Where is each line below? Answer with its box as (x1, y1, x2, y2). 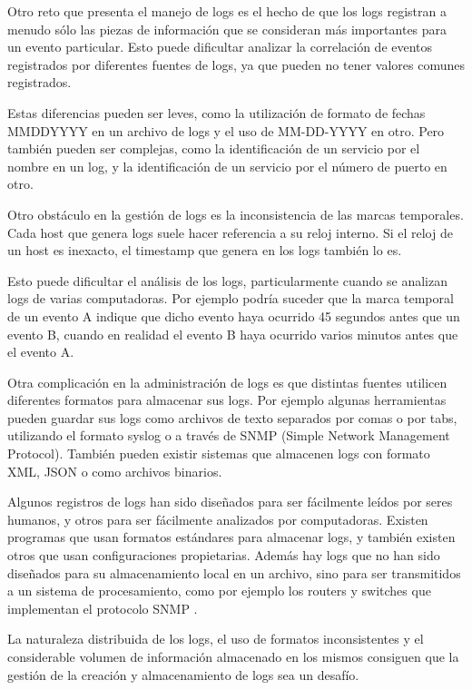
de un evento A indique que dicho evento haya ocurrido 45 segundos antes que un (7, 306, 460, 325)
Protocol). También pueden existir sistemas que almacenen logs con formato (7, 444, 430, 463)
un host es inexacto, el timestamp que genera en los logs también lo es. (7, 241, 402, 260)
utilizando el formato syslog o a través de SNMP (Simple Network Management (7, 426, 450, 445)
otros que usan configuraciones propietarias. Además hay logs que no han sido (7, 546, 440, 565)
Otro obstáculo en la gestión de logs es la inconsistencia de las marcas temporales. (7, 204, 464, 223)
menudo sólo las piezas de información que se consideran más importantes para (7, 19, 447, 38)
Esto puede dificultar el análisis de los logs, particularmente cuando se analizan (7, 271, 447, 290)
